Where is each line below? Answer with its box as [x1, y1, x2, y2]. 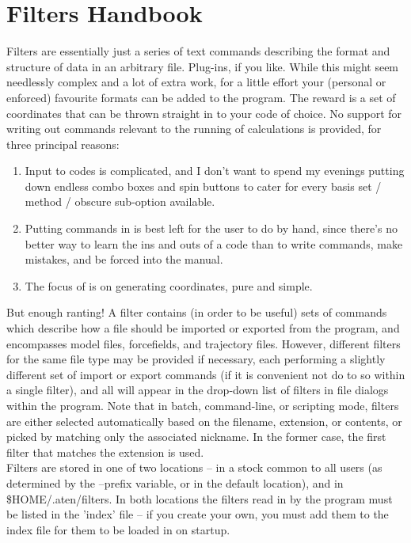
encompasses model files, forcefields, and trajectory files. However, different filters [6, 335, 401, 351]
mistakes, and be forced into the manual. [25, 251, 223, 268]
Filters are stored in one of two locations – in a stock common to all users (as [6, 459, 382, 476]
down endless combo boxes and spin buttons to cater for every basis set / [25, 177, 382, 194]
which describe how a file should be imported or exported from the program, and [6, 320, 400, 336]
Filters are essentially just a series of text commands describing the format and [6, 43, 390, 59]
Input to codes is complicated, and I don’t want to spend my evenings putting [25, 162, 405, 179]
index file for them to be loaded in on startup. [6, 521, 230, 537]
